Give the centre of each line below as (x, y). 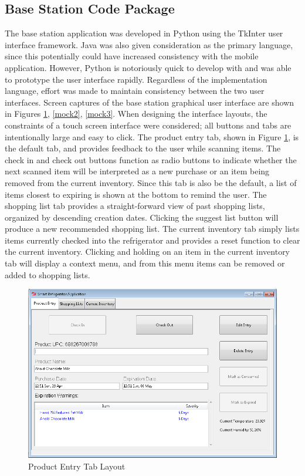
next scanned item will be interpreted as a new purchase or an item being (137, 171)
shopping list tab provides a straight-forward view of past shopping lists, (135, 206)
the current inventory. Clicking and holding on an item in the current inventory (148, 251)
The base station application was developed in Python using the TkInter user (144, 33)
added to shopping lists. (48, 274)
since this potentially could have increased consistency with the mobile (132, 56)
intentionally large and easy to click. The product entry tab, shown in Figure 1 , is (152, 136)
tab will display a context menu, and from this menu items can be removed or (145, 263)
